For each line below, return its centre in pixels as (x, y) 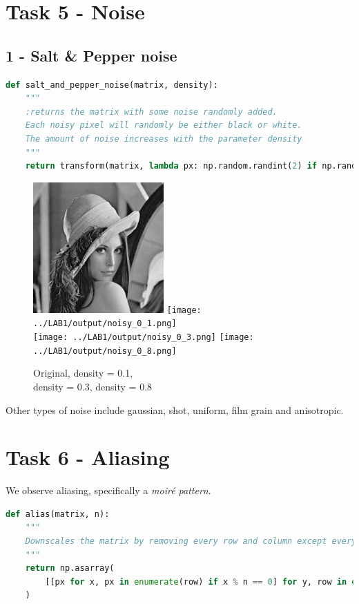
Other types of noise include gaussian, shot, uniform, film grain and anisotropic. (175, 409)
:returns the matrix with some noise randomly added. (151, 112)
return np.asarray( (70, 568)
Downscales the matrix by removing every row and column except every (191, 541)
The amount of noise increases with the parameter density (164, 139)
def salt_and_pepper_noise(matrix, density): (112, 85)
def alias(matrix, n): (58, 514)
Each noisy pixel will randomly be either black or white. (164, 125)
